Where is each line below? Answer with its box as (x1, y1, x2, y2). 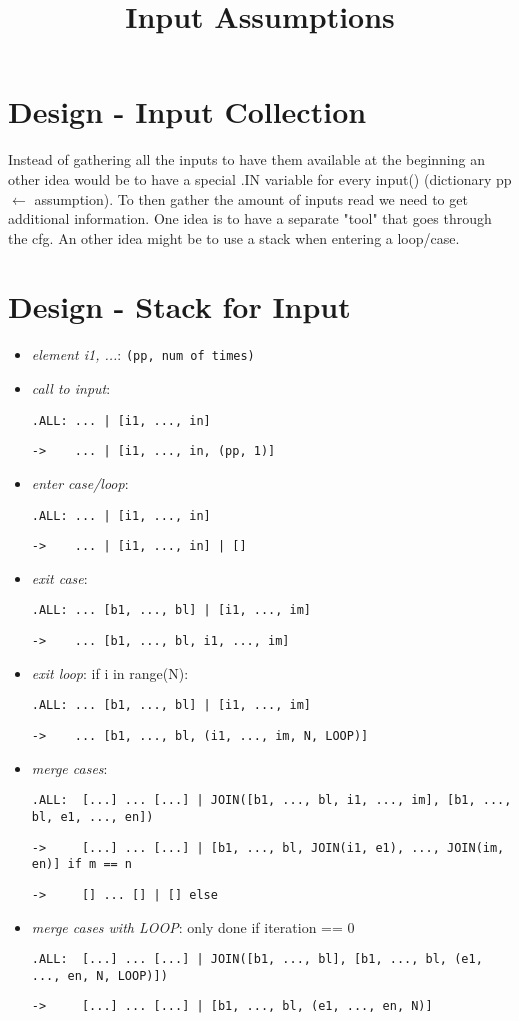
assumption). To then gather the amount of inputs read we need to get (34, 188, 468, 209)
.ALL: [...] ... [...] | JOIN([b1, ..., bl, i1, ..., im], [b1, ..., (31, 793, 512, 808)
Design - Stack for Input (8, 286, 351, 327)
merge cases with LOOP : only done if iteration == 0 (31, 916, 355, 937)
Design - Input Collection (8, 91, 367, 132)
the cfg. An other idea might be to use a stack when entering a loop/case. (8, 227, 460, 248)
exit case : (31, 567, 88, 588)
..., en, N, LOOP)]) (31, 968, 168, 983)
